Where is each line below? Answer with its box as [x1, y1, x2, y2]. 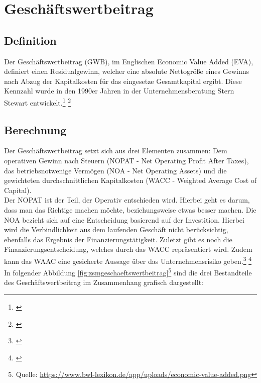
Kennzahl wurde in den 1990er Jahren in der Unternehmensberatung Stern [4, 85, 234, 96]
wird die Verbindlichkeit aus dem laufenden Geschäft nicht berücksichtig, [4, 224, 228, 235]
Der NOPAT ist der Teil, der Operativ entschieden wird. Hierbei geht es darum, [4, 195, 250, 205]
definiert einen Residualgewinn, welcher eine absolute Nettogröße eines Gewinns [4, 66, 249, 76]
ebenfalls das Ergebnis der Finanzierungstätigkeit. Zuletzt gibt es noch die [4, 234, 232, 244]
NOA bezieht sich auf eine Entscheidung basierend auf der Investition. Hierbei [4, 214, 244, 225]
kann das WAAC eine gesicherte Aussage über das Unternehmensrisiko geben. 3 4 [4, 254, 252, 266]
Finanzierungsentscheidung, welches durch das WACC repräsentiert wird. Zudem [4, 244, 252, 254]
